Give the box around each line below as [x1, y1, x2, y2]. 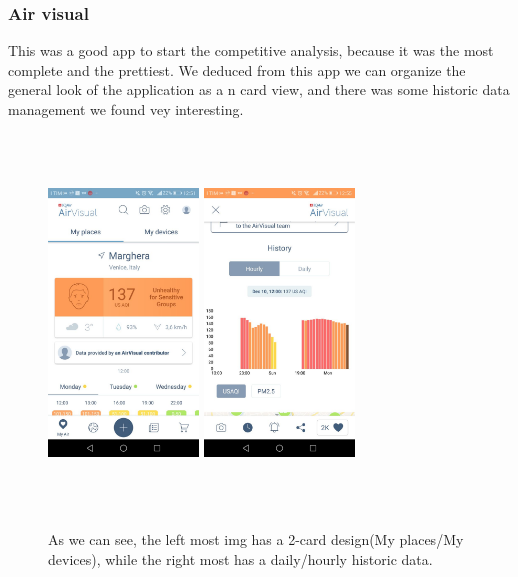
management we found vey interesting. [8, 99, 244, 119]
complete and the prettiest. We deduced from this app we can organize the [8, 59, 466, 80]
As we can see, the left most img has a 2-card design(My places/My [48, 529, 464, 550]
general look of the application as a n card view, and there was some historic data [8, 79, 510, 100]
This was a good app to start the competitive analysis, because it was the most [8, 40, 494, 61]
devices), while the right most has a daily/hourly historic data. [48, 548, 433, 569]
